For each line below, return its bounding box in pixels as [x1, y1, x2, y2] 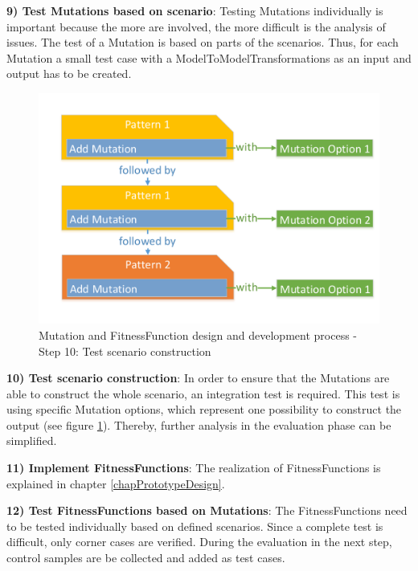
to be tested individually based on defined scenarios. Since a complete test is [6, 517, 383, 534]
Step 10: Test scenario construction [39, 342, 211, 359]
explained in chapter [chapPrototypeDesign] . [6, 475, 225, 491]
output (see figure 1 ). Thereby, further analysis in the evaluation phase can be [6, 416, 391, 433]
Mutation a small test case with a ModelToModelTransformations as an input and [6, 49, 412, 66]
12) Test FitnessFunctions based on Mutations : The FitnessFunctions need [6, 502, 408, 519]
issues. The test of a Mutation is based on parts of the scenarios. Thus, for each [6, 34, 399, 51]
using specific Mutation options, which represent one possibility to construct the [6, 401, 402, 418]
